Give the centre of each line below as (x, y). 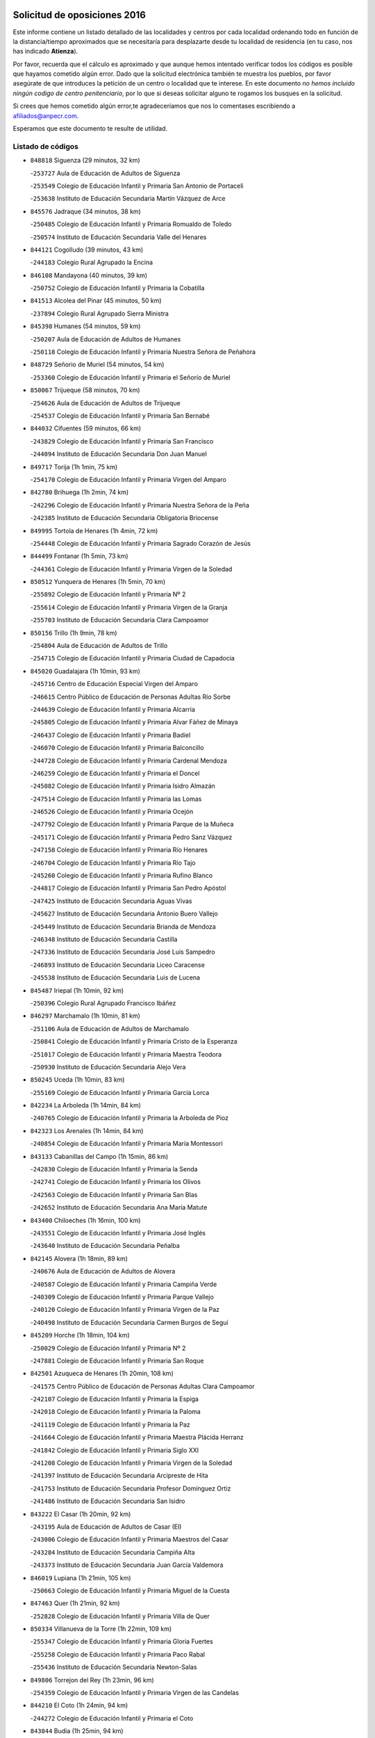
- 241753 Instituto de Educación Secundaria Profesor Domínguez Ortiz (131, 1488)
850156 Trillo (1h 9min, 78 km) (74, 633)
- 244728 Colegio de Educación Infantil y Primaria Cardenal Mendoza (128, 761)
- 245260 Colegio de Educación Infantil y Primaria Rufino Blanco (122, 875)
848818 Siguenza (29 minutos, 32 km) (85, 161)
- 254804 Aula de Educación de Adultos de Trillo (99, 646)
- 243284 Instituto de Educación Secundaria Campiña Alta (112, 1552)
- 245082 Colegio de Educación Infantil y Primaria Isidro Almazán (123, 786)
